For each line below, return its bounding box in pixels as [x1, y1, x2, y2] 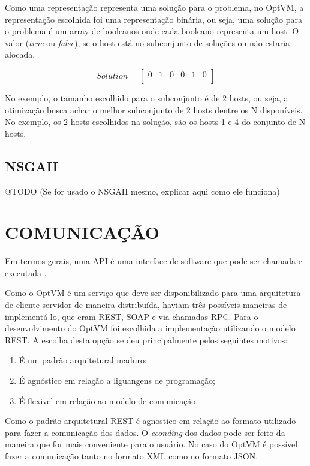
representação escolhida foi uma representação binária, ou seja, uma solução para [5, 13, 303, 25]
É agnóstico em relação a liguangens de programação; [19, 374, 215, 387]
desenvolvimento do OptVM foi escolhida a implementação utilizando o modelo [5, 322, 296, 334]
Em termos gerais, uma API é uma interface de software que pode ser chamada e [5, 255, 302, 267]
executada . [5, 266, 47, 279]
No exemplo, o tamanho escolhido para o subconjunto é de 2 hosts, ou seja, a [5, 91, 288, 104]
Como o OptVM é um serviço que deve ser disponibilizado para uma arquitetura [5, 286, 301, 299]
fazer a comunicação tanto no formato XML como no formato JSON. [5, 449, 258, 462]
